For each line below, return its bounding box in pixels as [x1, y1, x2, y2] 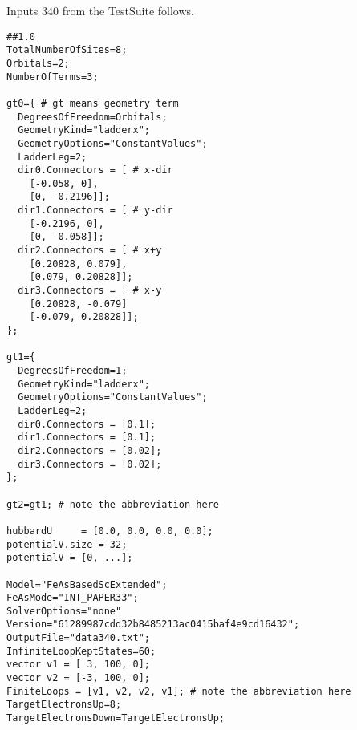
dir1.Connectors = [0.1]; [18, 432, 156, 444]
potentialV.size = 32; [6, 538, 128, 550]
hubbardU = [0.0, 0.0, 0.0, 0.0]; [6, 525, 213, 537]
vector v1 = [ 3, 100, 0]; [6, 659, 150, 671]
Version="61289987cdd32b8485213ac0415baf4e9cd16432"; [6, 618, 300, 631]
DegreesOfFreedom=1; [18, 365, 128, 376]
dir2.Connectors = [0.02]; [18, 444, 162, 456]
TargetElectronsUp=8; [6, 699, 122, 711]
